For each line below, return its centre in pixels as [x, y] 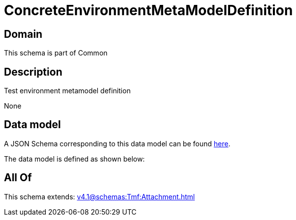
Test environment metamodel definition [67, 91]
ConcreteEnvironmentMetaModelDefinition [148, 10]
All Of [18, 178]
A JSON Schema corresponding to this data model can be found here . [117, 143]
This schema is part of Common [56, 53]
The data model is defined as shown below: [74, 159]
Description [33, 72]
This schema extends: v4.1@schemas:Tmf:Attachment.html [100, 196]
